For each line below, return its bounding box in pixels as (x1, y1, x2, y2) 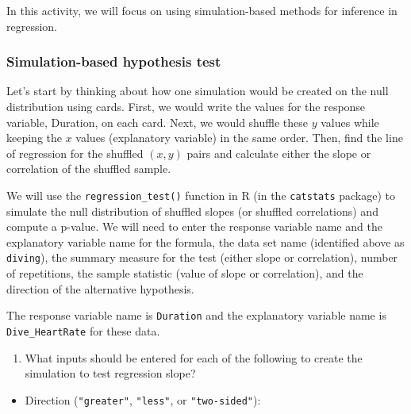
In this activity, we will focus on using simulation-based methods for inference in (6, 2, 398, 18)
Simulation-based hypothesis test (6, 52, 221, 71)
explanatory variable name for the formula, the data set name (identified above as (6, 233, 405, 250)
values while (321, 113, 379, 130)
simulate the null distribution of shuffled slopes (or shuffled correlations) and (6, 202, 378, 219)
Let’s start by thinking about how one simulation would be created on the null (6, 82, 389, 99)
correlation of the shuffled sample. (6, 160, 171, 177)
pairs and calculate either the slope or (186, 144, 371, 161)
